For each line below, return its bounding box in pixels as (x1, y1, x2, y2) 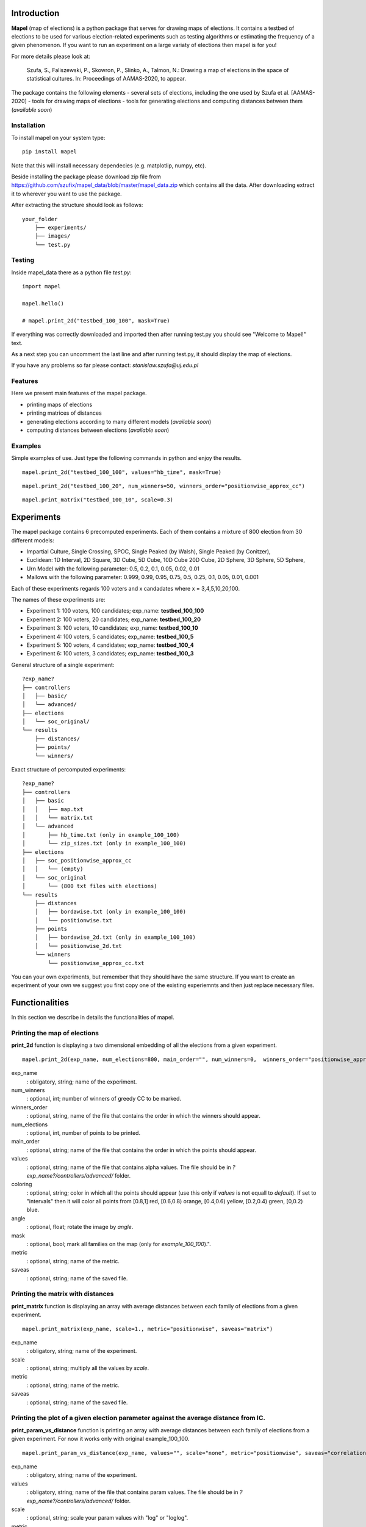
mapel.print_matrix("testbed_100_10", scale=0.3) (22, 497, 174, 503)
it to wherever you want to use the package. (11, 190, 122, 197)
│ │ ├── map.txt (22, 806, 84, 812)
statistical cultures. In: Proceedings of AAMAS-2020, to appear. (26, 75, 186, 82)
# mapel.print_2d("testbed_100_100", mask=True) (22, 317, 170, 324)
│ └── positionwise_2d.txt (34, 942, 122, 949)
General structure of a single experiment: (11, 661, 115, 668)
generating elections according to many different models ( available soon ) (26, 418, 212, 425)
